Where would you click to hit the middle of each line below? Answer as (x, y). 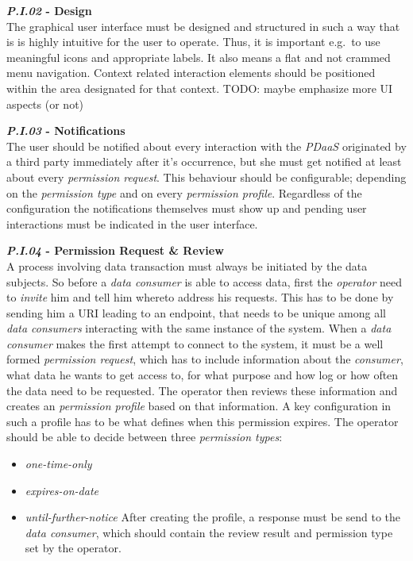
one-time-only (58, 464)
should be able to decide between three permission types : (145, 437)
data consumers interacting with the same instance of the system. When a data (199, 328)
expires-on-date (62, 490)
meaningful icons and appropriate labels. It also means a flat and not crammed (199, 57)
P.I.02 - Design (49, 10)
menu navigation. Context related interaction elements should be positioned (191, 73)
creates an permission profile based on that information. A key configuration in (199, 406)
